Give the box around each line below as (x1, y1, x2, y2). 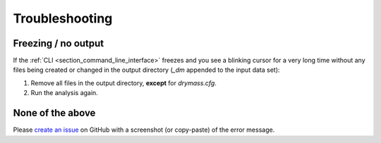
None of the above (13, 107, 96, 119)
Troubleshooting (13, 11, 113, 26)
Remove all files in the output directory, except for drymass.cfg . (30, 78, 217, 87)
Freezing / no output (13, 37, 104, 49)
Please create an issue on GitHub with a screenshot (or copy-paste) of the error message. (13, 125, 275, 134)
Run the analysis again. (30, 89, 98, 97)
